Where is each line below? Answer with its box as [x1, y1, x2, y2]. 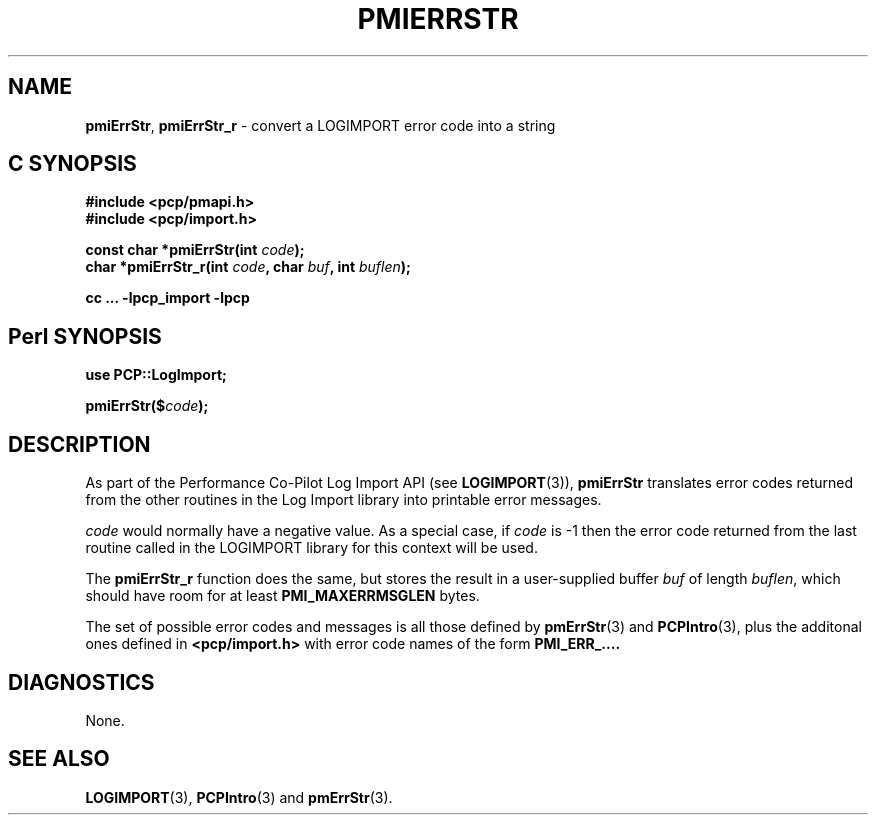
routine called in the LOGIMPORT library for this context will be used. [85, 539, 538, 557]
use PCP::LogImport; [85, 366, 227, 384]
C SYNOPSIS [8, 151, 137, 177]
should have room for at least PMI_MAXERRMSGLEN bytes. [85, 587, 480, 605]
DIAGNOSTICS [8, 669, 155, 695]
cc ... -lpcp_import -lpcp [85, 289, 250, 307]
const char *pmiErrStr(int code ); [85, 241, 305, 259]
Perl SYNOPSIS [8, 323, 162, 349]
